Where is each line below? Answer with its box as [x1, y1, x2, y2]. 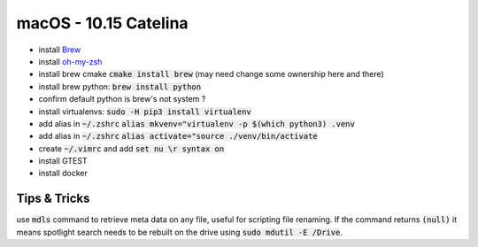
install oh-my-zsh [38, 56, 103, 66]
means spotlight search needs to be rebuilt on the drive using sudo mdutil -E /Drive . [16, 227, 343, 237]
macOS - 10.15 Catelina [16, 13, 189, 33]
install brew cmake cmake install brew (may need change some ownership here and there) [38, 69, 384, 80]
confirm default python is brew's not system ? [38, 94, 206, 104]
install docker [38, 168, 89, 179]
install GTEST [38, 156, 88, 166]
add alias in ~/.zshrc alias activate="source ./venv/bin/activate [38, 131, 318, 142]
